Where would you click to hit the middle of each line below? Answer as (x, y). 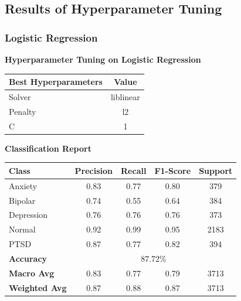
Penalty (23, 111)
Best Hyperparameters (56, 82)
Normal (22, 229)
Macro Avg (32, 273)
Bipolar (22, 200)
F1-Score (173, 170)
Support (216, 170)
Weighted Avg (38, 287)
